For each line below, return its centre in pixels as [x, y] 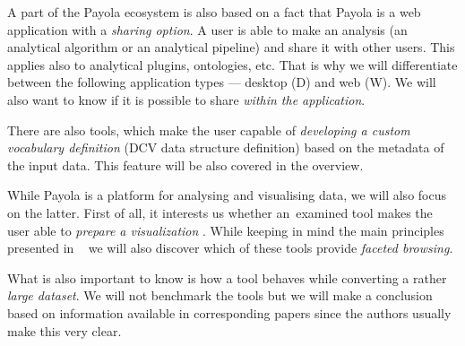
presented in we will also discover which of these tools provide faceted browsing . [230, 248]
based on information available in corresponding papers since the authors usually [229, 312]
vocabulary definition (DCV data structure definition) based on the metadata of [226, 147]
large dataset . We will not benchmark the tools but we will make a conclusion [220, 295]
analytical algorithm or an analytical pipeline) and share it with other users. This [231, 47]
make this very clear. [65, 330]
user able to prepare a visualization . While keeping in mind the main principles [226, 230]
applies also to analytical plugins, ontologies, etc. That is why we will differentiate [232, 64]
